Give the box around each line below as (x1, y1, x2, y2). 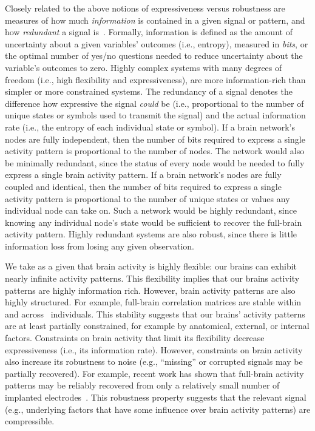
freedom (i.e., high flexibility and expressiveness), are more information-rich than (5, 73, 306, 86)
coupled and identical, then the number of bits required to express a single (5, 180, 282, 192)
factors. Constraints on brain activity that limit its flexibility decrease (5, 331, 265, 344)
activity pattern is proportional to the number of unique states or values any (5, 192, 290, 205)
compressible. (5, 415, 55, 427)
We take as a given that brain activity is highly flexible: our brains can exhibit (5, 260, 297, 273)
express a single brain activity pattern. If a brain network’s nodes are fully (5, 168, 282, 181)
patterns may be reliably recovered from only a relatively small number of (5, 379, 280, 392)
